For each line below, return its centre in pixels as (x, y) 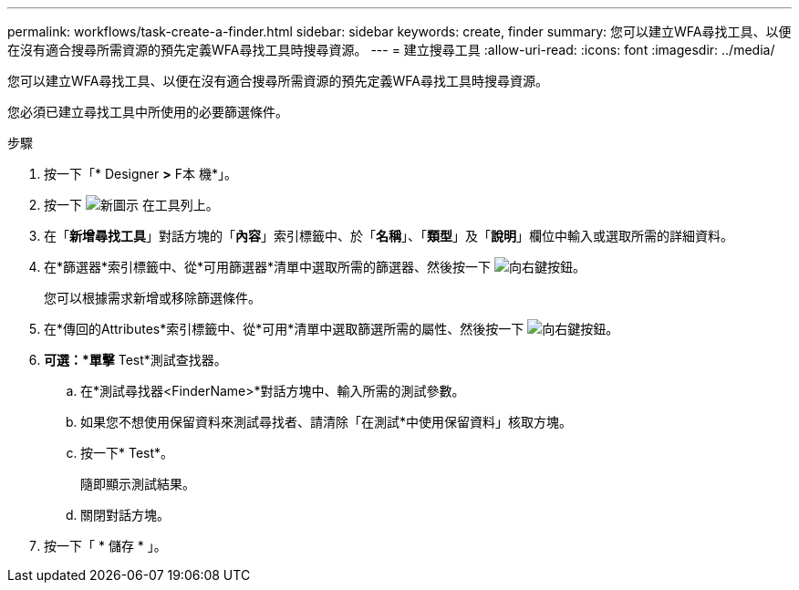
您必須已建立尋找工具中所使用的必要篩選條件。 (148, 112)
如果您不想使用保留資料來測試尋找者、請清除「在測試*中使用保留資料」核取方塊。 (327, 422)
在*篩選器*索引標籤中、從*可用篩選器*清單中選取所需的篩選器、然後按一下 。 (315, 267)
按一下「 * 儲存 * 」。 (105, 546)
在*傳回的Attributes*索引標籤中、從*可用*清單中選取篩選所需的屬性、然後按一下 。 (332, 329)
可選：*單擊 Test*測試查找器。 (135, 360)
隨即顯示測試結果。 (138, 484)
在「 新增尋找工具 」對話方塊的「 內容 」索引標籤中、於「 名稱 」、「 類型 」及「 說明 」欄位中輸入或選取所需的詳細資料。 (389, 236)
